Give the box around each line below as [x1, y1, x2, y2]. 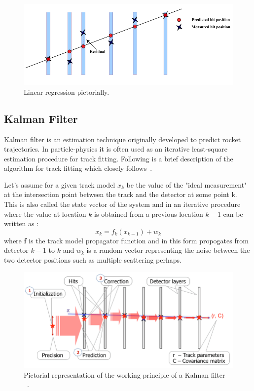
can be [223, 208, 243, 219]
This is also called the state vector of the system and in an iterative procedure [4, 199, 241, 209]
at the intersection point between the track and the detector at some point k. [4, 189, 237, 199]
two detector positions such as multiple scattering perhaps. [4, 255, 181, 265]
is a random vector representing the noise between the [86, 245, 250, 255]
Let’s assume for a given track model [4, 179, 115, 190]
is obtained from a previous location [94, 208, 203, 219]
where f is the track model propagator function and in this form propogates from [4, 235, 249, 245]
